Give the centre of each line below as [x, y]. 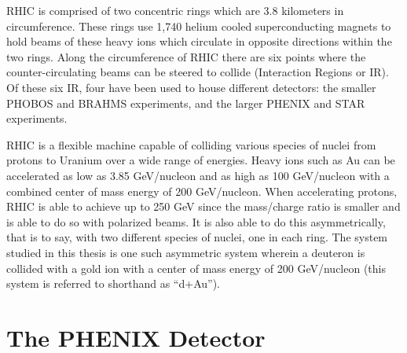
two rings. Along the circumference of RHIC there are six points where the [186, 56]
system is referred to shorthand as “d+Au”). [113, 283]
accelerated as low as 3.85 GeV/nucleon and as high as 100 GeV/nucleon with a [198, 175]
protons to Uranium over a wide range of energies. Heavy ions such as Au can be [201, 160]
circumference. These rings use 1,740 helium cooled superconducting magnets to [199, 26]
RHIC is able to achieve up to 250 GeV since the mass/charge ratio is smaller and [203, 206]
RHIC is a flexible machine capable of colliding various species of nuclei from [191, 144]
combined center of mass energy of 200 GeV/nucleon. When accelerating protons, [202, 191]
